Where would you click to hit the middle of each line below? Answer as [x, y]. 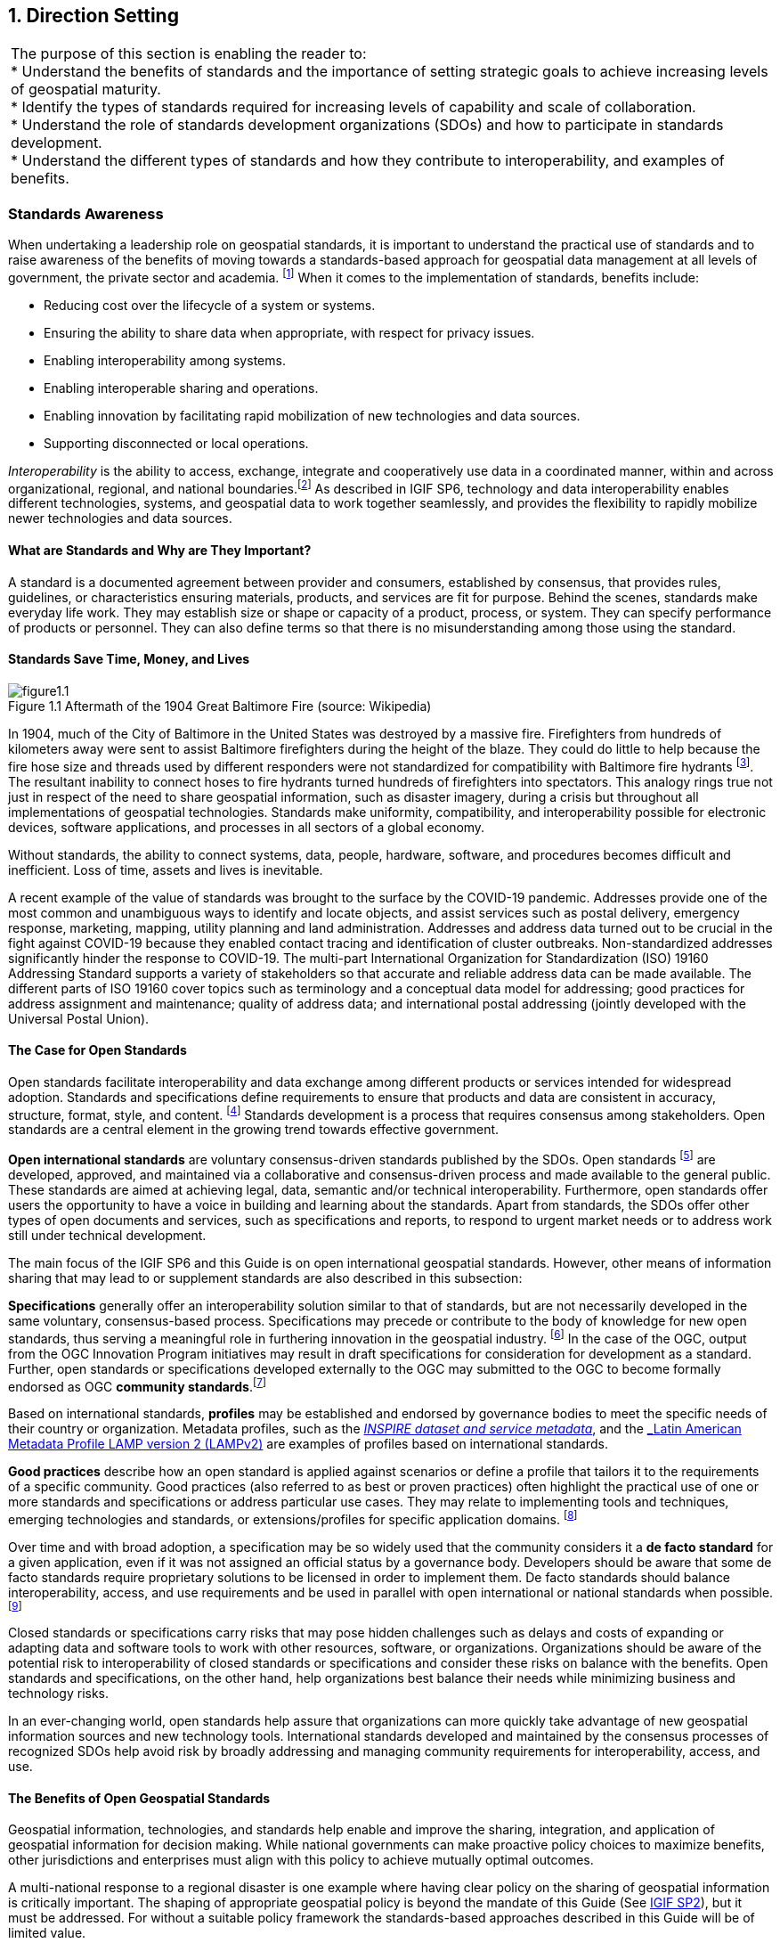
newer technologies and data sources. [120, 518]
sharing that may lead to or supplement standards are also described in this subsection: [265, 1278]
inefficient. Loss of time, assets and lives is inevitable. [166, 869]
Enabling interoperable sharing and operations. [181, 388]
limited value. [47, 1933]
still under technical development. [107, 1236]
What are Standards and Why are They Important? [160, 551]
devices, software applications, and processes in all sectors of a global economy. [247, 827]
